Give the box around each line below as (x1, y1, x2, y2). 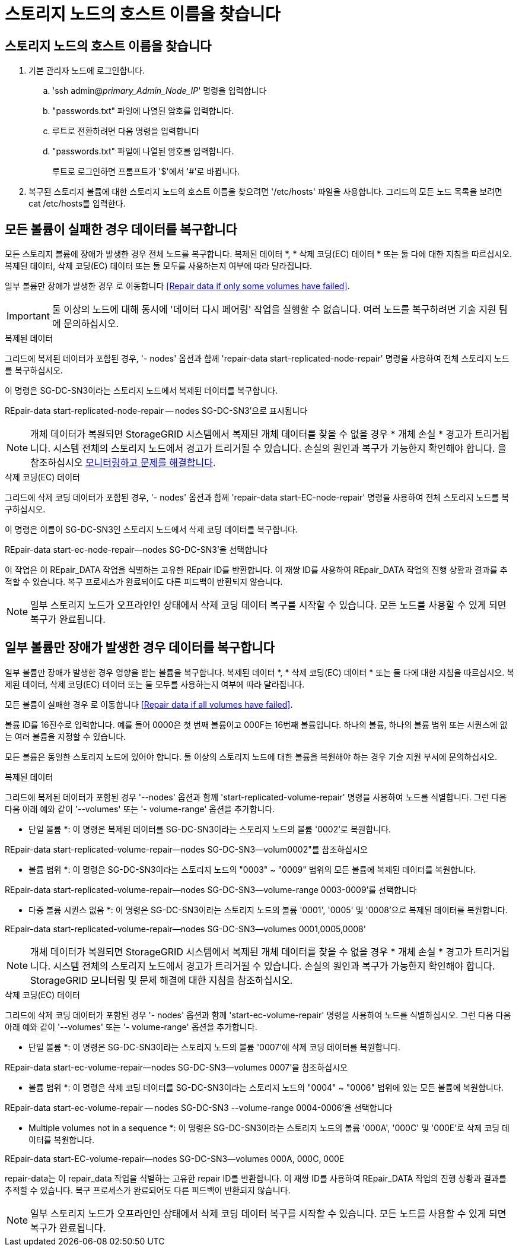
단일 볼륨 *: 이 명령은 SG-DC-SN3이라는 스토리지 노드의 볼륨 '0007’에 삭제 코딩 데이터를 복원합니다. (28, 1041, 400, 1052)
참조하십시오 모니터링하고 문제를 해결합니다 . (30, 457, 216, 469)
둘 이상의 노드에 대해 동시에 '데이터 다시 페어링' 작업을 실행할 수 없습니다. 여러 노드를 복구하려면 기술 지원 (52, 303, 496, 316)
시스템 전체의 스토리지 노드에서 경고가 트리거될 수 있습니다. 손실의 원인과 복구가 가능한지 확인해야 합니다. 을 (53, 442, 507, 455)
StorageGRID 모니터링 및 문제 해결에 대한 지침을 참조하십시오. (30, 974, 293, 986)
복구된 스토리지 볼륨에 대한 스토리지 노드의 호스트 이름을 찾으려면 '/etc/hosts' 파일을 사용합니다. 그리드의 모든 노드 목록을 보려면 (28, 186, 502, 197)
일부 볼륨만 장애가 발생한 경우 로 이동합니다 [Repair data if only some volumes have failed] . (5, 281, 350, 292)
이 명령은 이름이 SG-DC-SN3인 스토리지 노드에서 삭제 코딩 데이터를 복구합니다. (5, 524, 298, 535)
